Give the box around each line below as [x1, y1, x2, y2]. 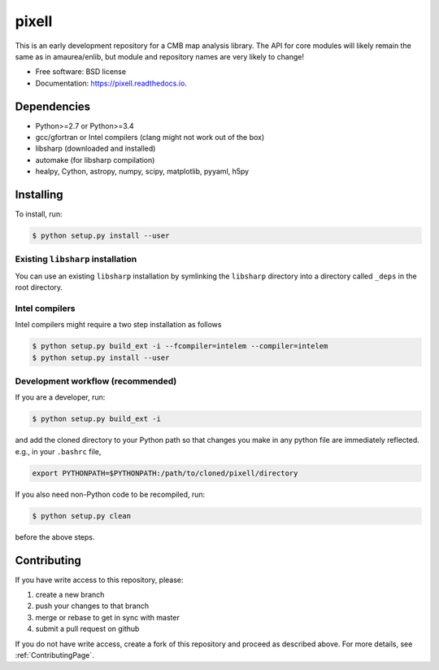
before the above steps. [15, 532, 95, 541]
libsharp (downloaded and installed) [35, 143, 156, 154]
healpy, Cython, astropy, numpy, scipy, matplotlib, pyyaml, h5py [35, 167, 250, 177]
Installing [15, 188, 64, 201]
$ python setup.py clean [32, 511, 132, 520]
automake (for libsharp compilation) [35, 155, 155, 164]
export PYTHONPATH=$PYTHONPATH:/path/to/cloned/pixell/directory [32, 468, 298, 478]
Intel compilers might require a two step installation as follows [15, 320, 222, 330]
